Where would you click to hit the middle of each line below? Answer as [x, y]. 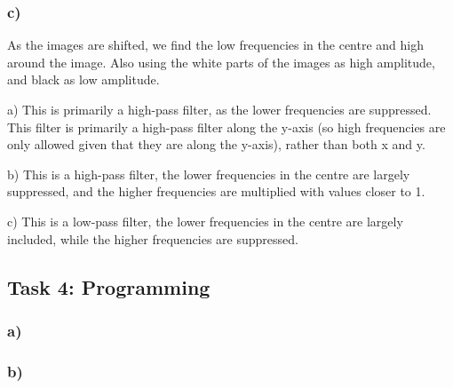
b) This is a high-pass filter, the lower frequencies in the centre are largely [209, 174]
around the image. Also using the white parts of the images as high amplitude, [221, 62]
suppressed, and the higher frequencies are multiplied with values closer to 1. [216, 191]
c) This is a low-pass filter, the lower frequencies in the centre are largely [205, 221]
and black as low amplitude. [83, 79]
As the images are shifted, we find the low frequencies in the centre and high [215, 45]
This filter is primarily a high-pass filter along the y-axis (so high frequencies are [226, 127]
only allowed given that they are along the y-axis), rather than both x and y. [216, 144]
